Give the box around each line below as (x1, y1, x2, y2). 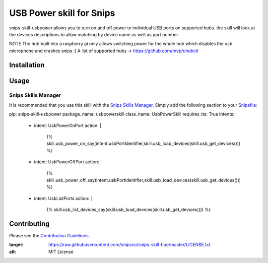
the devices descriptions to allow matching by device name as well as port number (9, 31, 179, 37)
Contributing (9, 220, 50, 228)
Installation (9, 61, 45, 69)
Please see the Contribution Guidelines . (9, 233, 90, 239)
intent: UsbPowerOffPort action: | (34, 159, 102, 165)
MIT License (48, 249, 74, 255)
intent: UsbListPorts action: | (34, 195, 92, 201)
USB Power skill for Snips (9, 7, 115, 18)
